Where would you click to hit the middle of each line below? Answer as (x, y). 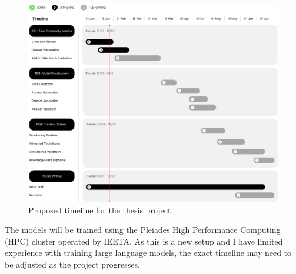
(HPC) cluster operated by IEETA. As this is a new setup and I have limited (144, 241)
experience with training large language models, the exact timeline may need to (148, 253)
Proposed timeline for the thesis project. (101, 210)
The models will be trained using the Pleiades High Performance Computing (143, 230)
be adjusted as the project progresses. (72, 264)
